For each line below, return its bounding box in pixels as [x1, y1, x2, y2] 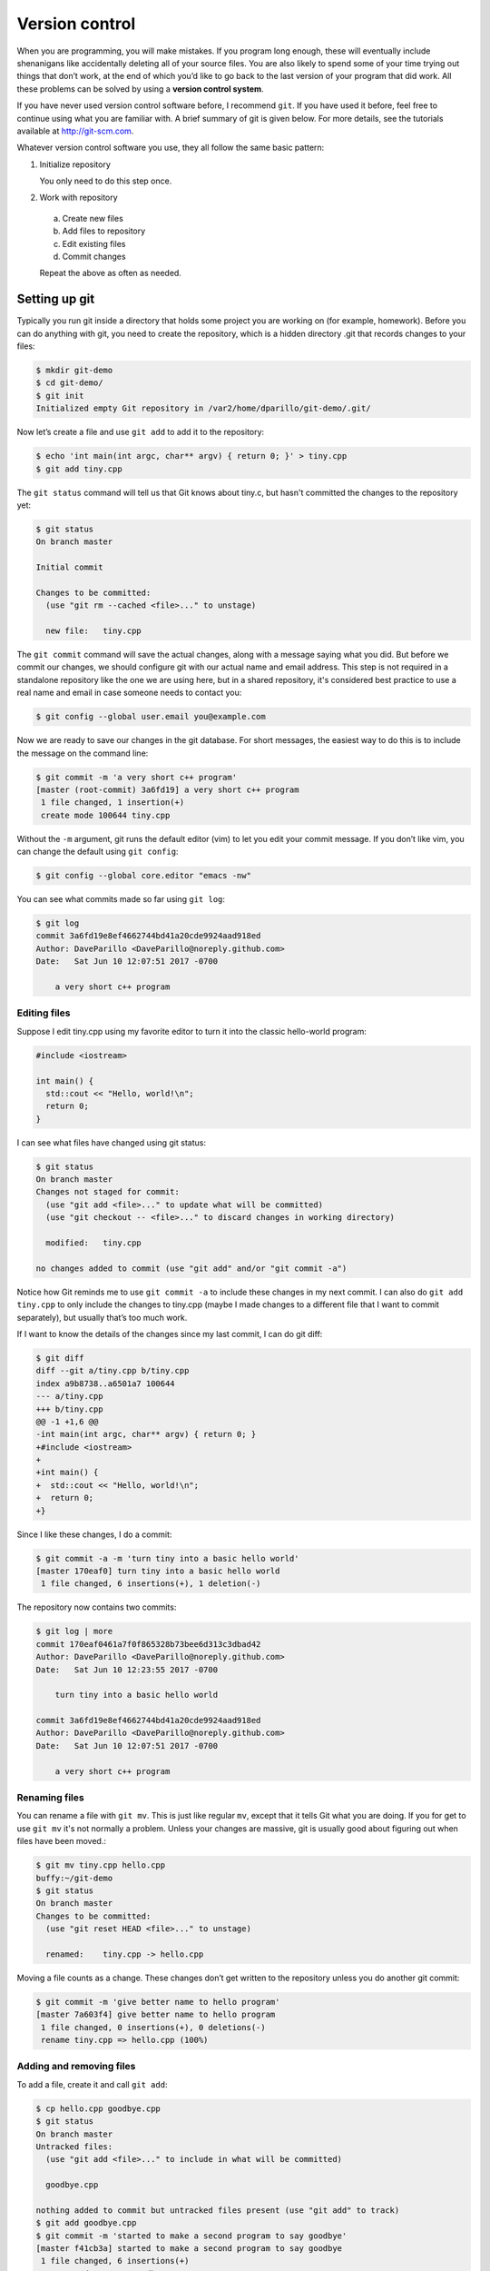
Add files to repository [62, 225, 146, 236]
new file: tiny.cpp [45, 626, 142, 636]
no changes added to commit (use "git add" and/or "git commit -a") [35, 1263, 348, 1274]
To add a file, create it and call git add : [16, 2078, 168, 2089]
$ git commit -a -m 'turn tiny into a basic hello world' [35, 1553, 299, 1563]
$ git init [35, 391, 84, 401]
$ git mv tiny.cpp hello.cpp [35, 1860, 166, 1870]
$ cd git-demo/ [35, 378, 103, 388]
